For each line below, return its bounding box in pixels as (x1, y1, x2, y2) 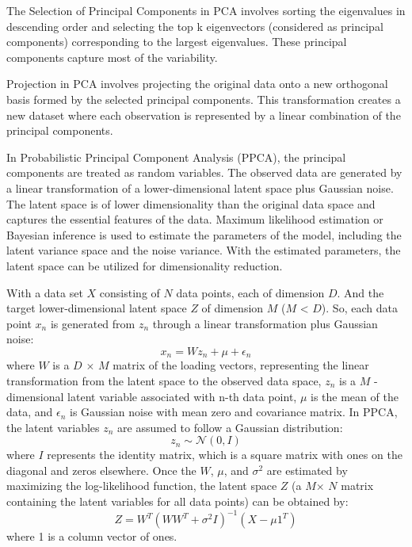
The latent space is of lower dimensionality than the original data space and (6, 195, 376, 212)
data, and (6, 404, 53, 420)
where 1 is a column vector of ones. (6, 528, 177, 545)
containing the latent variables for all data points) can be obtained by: (6, 493, 349, 510)
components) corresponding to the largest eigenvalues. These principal (6, 33, 347, 50)
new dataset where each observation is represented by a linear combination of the (6, 106, 401, 123)
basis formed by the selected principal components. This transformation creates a (6, 90, 401, 107)
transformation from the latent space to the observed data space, (6, 372, 322, 388)
